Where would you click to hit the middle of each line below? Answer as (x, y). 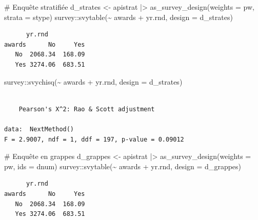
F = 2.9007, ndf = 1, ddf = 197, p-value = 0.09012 (94, 139)
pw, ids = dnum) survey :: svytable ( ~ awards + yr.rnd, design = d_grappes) (123, 166)
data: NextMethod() (39, 129)
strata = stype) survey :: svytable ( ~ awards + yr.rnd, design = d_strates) (118, 17)
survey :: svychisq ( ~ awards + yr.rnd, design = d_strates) (93, 81)
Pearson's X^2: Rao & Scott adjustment (87, 109)
